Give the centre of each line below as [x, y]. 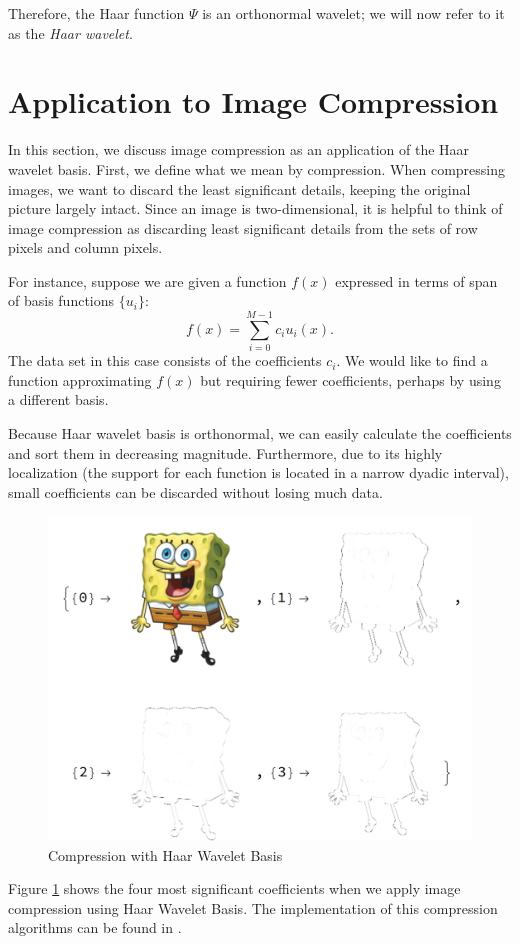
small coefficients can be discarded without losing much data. [195, 491]
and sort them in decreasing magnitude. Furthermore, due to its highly [225, 452]
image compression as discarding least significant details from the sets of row [243, 227]
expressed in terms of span [416, 280]
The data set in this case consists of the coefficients [165, 360]
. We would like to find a [412, 360]
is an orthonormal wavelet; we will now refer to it [353, 13]
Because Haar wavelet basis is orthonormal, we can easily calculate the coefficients [260, 432]
